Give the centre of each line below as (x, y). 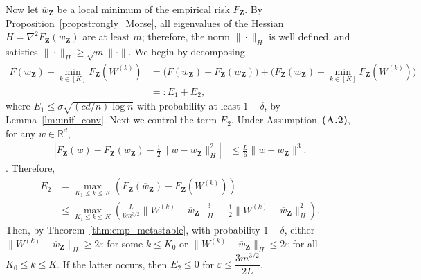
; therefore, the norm (186, 36)
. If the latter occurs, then (112, 264)
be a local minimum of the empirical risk (143, 9)
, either (299, 230)
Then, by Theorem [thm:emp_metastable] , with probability (133, 230)
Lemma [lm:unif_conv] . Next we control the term (111, 120)
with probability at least (188, 106)
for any (21, 133)
